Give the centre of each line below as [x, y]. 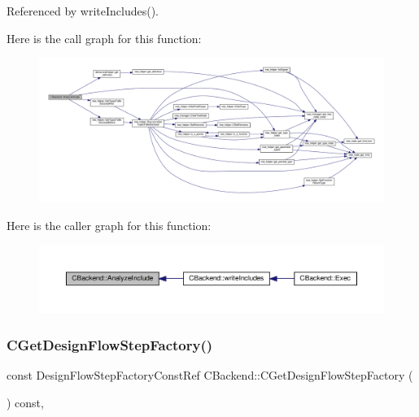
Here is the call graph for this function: [104, 38]
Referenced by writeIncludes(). [83, 11]
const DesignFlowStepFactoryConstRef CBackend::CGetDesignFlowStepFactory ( [210, 375]
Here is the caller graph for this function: [109, 225]
